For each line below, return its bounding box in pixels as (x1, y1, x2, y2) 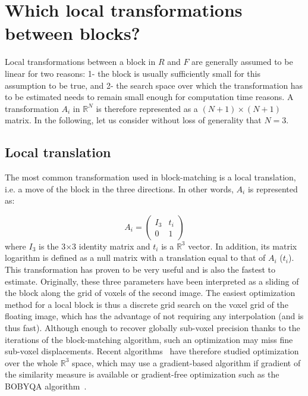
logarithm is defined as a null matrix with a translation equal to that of (5, 251, 266, 264)
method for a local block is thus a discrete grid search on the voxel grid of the (5, 298, 288, 310)
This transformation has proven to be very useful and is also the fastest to (5, 263, 275, 276)
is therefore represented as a (96, 102, 198, 114)
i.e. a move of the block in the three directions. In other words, (5, 182, 234, 195)
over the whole (5, 356, 58, 369)
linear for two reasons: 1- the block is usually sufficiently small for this (5, 67, 261, 79)
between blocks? (5, 21, 140, 45)
